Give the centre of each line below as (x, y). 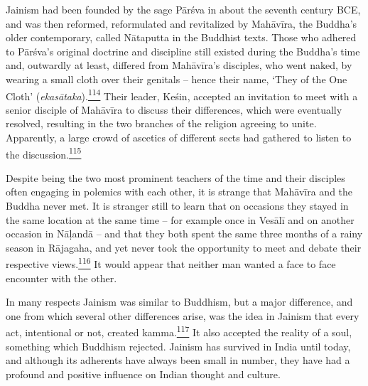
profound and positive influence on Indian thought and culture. (143, 374)
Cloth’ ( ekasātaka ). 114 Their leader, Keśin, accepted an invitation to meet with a (182, 95)
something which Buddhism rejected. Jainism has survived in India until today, (178, 346)
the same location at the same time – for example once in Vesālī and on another (180, 219)
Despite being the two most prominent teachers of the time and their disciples (175, 177)
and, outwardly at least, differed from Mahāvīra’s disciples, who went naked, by (179, 65)
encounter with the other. (61, 278)
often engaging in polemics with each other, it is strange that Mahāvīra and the (179, 192)
